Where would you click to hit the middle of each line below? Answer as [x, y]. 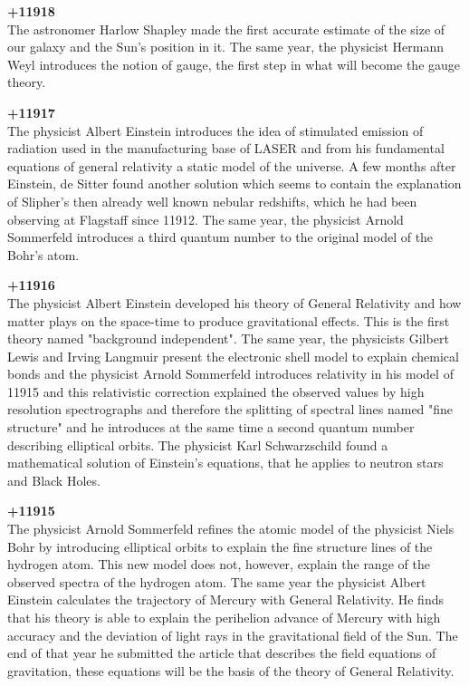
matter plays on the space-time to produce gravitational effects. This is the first [229, 320]
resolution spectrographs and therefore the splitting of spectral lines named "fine [230, 409]
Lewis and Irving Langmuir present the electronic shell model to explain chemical [233, 356]
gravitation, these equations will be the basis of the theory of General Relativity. [231, 670]
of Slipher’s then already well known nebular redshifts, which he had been [212, 201]
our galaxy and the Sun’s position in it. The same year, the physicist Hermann [225, 47]
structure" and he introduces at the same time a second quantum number [211, 427]
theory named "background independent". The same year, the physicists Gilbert [228, 338]
